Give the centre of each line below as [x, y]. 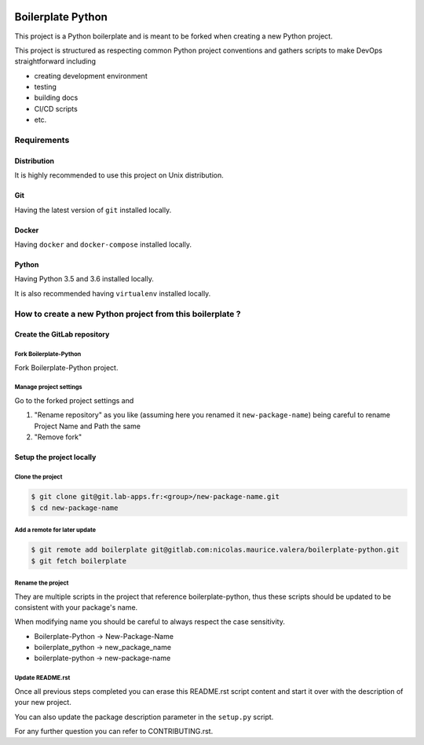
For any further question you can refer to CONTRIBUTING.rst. [114, 732]
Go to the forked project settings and [74, 401]
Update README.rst [42, 678]
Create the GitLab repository [62, 335]
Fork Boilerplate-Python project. [66, 367]
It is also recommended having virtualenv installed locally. [113, 293]
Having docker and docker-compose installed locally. [103, 244]
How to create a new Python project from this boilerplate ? [128, 314]
